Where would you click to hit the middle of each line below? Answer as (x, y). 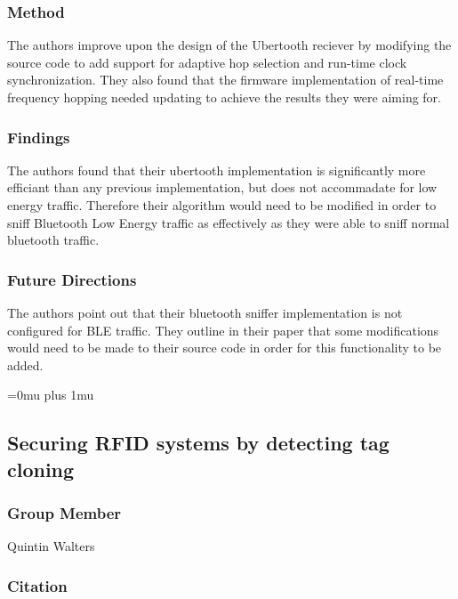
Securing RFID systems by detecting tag (198, 443)
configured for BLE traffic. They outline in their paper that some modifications (223, 330)
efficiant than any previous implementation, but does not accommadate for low (222, 187)
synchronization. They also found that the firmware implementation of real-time (225, 80)
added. (25, 364)
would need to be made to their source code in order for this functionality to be (225, 348)
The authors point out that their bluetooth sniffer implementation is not (205, 312)
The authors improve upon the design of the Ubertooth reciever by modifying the (229, 45)
